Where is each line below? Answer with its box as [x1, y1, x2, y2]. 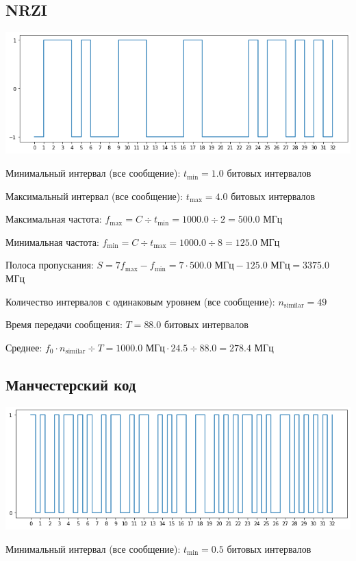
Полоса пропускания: [5, 258, 94, 272]
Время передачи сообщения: [5, 317, 123, 332]
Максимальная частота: [5, 212, 102, 226]
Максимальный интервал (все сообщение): [5, 188, 183, 203]
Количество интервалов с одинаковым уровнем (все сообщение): [5, 294, 275, 308]
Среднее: [5, 340, 42, 354]
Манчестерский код [5, 373, 136, 395]
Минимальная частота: [5, 234, 99, 249]
